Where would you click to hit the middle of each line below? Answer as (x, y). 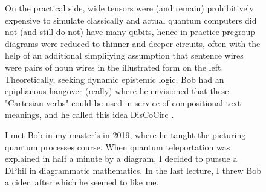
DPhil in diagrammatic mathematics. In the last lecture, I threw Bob (133, 170)
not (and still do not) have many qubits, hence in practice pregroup (130, 32)
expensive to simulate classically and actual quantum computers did (131, 20)
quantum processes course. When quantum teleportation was (118, 146)
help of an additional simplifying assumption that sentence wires (124, 55)
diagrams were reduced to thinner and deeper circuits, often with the (133, 43)
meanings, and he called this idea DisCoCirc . (89, 114)
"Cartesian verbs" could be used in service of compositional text (123, 102)
